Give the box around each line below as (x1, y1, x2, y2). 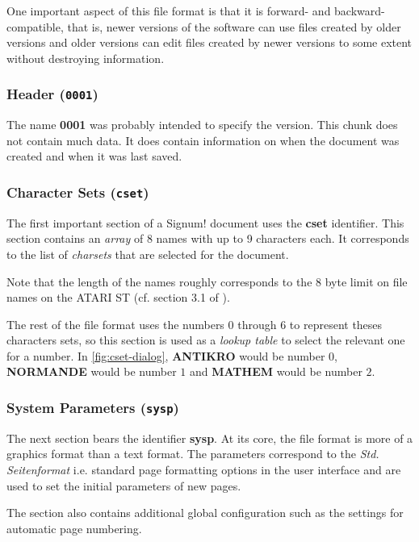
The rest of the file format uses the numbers (6, 315, 224, 332)
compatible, (6, 18, 64, 35)
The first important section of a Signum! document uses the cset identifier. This (6, 214, 404, 231)
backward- (334, 2, 385, 19)
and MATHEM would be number (189, 363, 362, 380)
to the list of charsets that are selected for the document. (6, 245, 289, 262)
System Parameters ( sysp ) (6, 397, 179, 417)
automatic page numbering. (6, 519, 142, 536)
